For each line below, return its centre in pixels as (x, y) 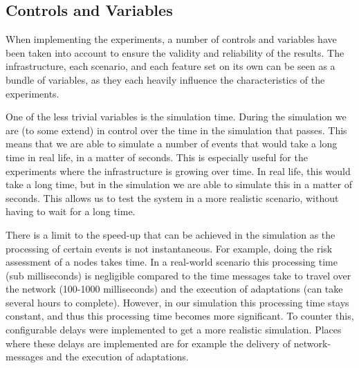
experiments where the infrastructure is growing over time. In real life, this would (178, 171)
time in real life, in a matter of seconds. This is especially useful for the (157, 157)
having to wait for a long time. (71, 211)
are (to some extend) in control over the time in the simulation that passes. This (176, 130)
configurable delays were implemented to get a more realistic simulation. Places (174, 330)
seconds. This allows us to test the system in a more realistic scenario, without (172, 197)
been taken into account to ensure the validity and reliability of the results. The (175, 52)
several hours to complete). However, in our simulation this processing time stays (177, 302)
